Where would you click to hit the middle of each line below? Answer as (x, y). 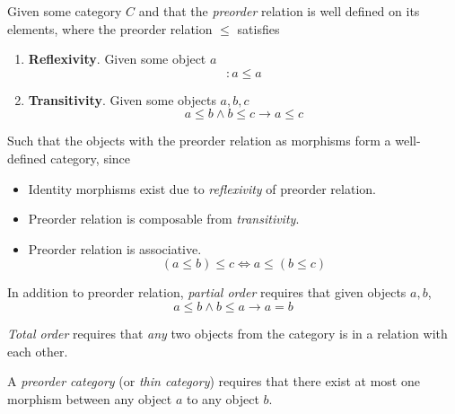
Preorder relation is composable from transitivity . (164, 219)
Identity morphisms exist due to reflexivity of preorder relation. (202, 188)
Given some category (65, 11)
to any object (223, 398)
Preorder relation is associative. (115, 248)
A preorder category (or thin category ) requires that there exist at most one (214, 381)
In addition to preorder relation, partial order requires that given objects (207, 292)
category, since (91, 158)
